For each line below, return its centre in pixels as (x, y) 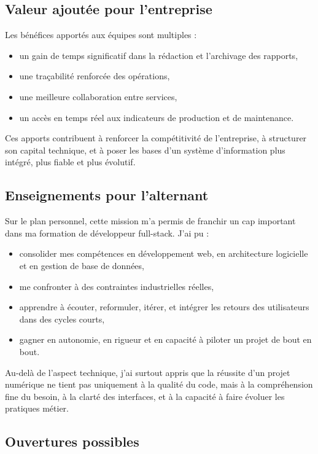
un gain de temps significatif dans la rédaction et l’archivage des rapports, (159, 55)
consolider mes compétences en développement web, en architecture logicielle (164, 253)
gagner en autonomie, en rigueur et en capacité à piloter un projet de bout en (165, 339)
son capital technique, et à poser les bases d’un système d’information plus (145, 150)
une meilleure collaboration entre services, (98, 96)
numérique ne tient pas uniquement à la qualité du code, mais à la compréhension (159, 384)
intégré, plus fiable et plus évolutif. (70, 162)
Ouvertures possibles (72, 441)
